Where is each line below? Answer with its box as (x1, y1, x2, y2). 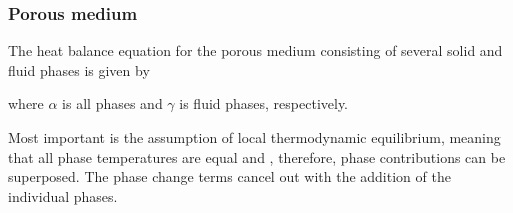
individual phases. (8, 185, 118, 206)
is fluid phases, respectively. (179, 93, 349, 114)
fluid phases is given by (8, 59, 150, 80)
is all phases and (62, 93, 163, 114)
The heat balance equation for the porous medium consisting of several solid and (8, 40, 503, 61)
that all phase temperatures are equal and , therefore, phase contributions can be (8, 146, 506, 167)
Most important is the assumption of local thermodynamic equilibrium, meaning (8, 127, 501, 147)
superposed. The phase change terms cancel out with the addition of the (8, 166, 451, 187)
